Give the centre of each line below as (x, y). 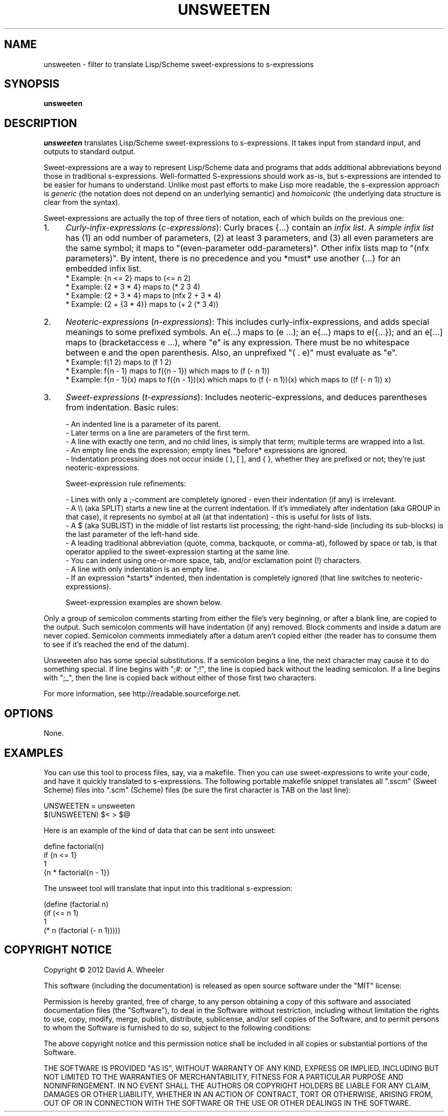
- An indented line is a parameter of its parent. (143, 424)
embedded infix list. (104, 269)
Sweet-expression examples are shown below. (144, 603)
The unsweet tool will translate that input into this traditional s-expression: (168, 888)
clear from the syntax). (82, 202)
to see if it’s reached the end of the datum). (116, 645)
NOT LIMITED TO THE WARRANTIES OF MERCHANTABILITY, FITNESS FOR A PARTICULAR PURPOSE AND (223, 1077)
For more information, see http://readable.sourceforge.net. (142, 694)
